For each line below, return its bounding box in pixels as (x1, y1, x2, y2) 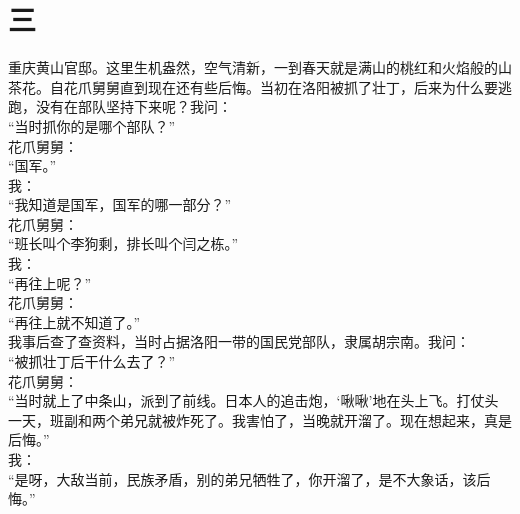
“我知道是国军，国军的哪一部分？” (8, 194, 232, 215)
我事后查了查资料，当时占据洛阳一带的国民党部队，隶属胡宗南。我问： (8, 331, 470, 352)
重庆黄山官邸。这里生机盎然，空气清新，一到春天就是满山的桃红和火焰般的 (8, 57, 498, 78)
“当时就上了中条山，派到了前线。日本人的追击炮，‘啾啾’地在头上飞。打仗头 (8, 390, 499, 411)
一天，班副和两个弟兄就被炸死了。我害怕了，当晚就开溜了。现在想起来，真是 (8, 409, 512, 430)
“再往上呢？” (8, 272, 92, 293)
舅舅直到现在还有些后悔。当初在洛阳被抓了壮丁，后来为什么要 (91, 76, 498, 97)
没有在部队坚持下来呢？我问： (35, 96, 232, 117)
